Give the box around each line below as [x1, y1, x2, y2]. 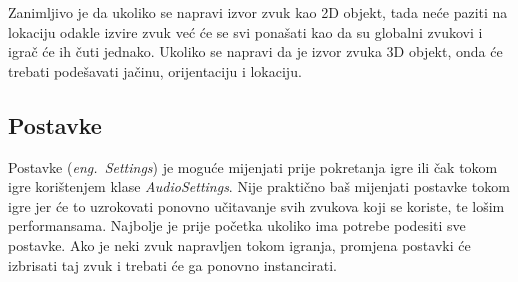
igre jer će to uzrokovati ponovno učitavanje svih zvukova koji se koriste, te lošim [8, 195, 505, 216]
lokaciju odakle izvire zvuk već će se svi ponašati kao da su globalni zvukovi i [8, 21, 483, 42]
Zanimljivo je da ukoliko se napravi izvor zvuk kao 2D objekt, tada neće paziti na [8, 2, 508, 22]
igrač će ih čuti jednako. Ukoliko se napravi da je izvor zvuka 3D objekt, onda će [8, 41, 503, 62]
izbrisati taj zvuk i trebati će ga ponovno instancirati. [8, 254, 337, 275]
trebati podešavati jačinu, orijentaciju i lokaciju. [8, 60, 302, 81]
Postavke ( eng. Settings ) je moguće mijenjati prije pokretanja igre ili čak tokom [8, 156, 498, 177]
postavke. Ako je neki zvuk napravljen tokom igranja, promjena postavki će [8, 234, 471, 255]
